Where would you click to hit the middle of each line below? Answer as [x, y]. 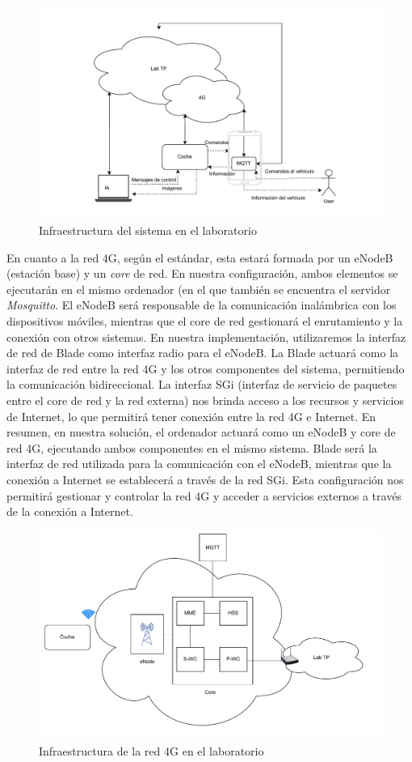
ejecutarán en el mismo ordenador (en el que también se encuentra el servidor [199, 289]
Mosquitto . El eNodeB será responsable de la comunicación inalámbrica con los [202, 305]
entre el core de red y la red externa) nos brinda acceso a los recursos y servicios [205, 400]
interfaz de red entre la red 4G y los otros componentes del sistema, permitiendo [206, 368]
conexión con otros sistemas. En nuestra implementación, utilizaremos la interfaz [206, 336]
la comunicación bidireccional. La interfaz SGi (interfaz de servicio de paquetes [202, 384]
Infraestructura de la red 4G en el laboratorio [151, 750]
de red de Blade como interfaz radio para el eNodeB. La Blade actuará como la [203, 353]
